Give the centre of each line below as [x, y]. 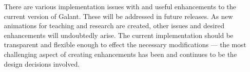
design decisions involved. [42, 63]
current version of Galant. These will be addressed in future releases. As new [118, 16]
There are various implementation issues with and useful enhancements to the [120, 6]
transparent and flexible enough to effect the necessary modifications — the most [125, 45]
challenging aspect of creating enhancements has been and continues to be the [120, 54]
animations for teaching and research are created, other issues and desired [114, 26]
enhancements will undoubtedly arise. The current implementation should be [119, 35]
